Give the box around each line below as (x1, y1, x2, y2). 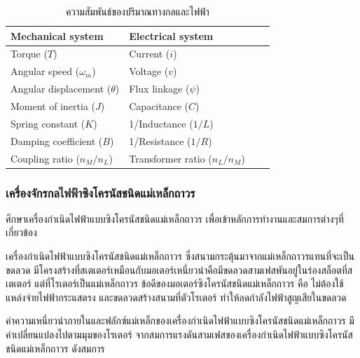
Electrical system (129, 28, 214, 43)
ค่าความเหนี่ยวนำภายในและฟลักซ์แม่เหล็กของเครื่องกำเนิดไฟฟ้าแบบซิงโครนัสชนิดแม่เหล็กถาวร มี (6, 313, 354, 328)
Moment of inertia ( (11, 98, 95, 113)
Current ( (129, 46, 170, 61)
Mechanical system (11, 28, 104, 43)
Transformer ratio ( (129, 151, 212, 165)
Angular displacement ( (11, 81, 111, 96)
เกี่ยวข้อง (6, 225, 37, 240)
